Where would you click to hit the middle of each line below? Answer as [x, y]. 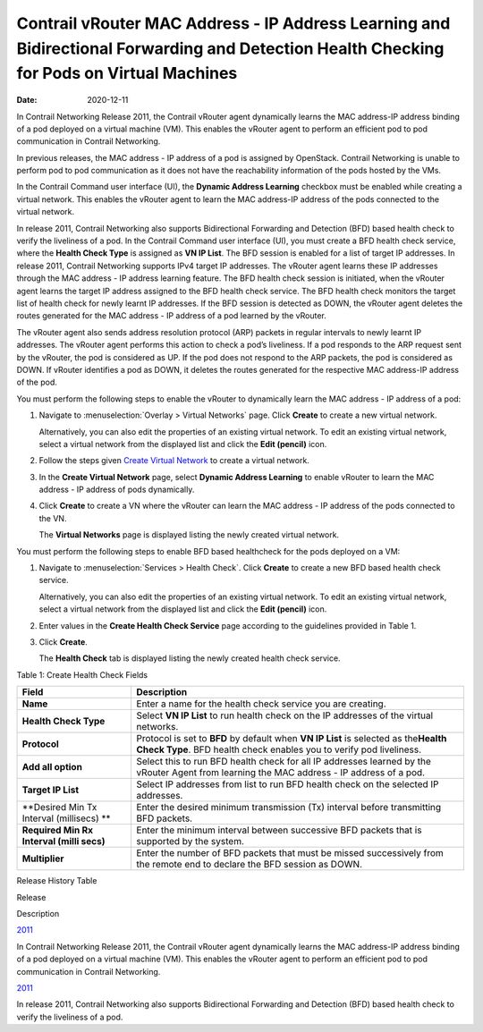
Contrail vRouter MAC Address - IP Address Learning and [233, 23]
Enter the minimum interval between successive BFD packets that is [279, 830]
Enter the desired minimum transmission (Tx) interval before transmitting [289, 808]
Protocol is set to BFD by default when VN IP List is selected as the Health [292, 739]
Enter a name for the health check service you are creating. [261, 704]
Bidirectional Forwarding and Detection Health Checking [230, 48]
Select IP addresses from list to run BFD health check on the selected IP [288, 784]
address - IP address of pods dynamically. [117, 490]
